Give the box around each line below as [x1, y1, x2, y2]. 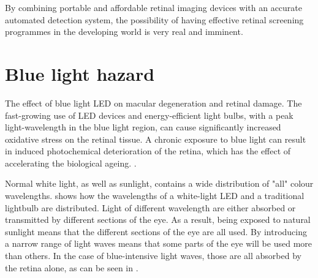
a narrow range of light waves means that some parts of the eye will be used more [5, 237, 312, 250]
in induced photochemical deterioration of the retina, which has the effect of [5, 145, 291, 157]
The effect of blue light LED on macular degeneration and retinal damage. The [5, 96, 302, 109]
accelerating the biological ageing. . [5, 156, 137, 169]
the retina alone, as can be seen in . [5, 261, 138, 274]
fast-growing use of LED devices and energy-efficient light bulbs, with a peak [5, 108, 293, 121]
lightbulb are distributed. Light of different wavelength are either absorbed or [5, 201, 296, 214]
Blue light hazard [5, 61, 155, 86]
